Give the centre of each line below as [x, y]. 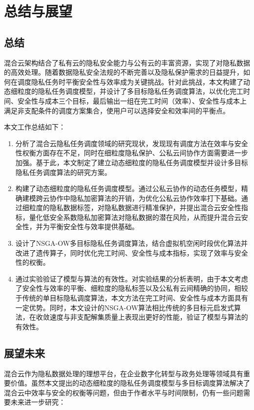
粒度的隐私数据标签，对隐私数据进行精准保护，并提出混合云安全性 [135, 207]
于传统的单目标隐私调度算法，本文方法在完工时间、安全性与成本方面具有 [132, 298]
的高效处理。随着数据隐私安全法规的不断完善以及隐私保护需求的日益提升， [124, 72]
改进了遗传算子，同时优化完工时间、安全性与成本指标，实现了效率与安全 [132, 252]
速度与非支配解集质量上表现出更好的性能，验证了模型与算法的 [149, 317]
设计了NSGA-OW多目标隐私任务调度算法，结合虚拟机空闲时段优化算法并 [132, 243]
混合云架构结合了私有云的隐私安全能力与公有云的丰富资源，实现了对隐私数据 [127, 62]
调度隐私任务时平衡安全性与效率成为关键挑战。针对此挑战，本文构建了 [130, 81]
